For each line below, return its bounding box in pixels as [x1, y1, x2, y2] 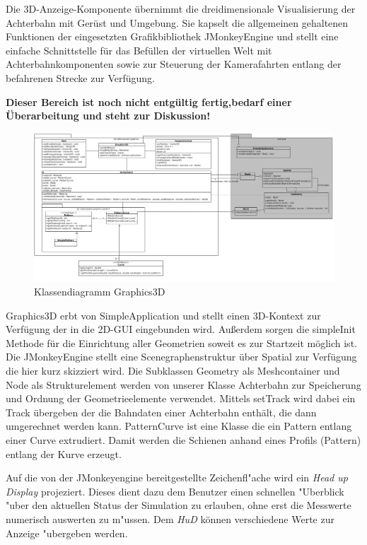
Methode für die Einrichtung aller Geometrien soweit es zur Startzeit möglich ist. [6, 335, 357, 350]
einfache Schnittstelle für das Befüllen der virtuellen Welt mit [6, 42, 272, 57]
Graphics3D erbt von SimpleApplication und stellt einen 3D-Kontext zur [6, 307, 321, 322]
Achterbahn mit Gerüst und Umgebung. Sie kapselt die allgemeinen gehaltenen [6, 15, 349, 30]
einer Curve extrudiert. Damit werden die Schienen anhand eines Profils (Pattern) [6, 433, 361, 447]
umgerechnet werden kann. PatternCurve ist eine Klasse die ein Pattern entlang [6, 418, 352, 433]
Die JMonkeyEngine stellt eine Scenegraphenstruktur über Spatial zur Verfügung [6, 349, 357, 364]
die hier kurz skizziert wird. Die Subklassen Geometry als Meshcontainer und [6, 363, 340, 378]
